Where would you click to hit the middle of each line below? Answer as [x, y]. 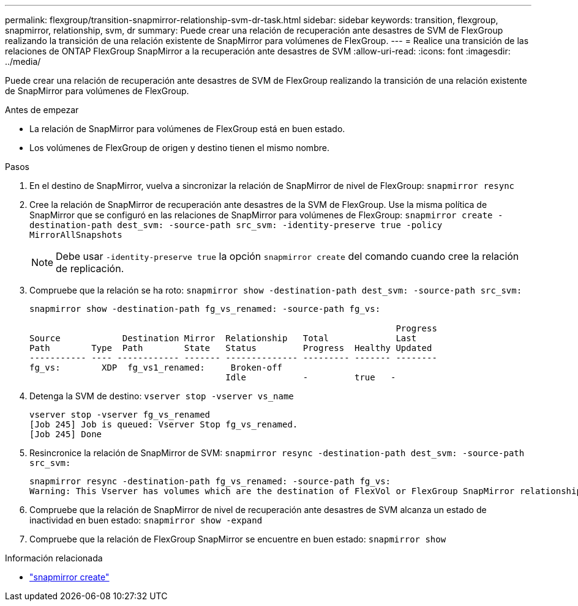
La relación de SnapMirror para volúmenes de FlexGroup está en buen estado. [187, 129]
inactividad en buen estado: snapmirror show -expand [146, 520]
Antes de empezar [42, 110]
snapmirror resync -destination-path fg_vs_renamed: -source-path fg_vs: [210, 481]
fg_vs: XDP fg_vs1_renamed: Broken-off [156, 368]
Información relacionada [54, 558]
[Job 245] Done [66, 434]
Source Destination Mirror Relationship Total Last [223, 338]
